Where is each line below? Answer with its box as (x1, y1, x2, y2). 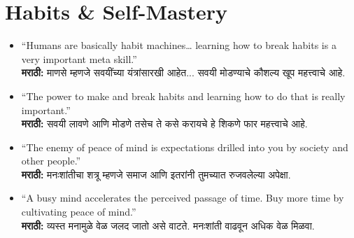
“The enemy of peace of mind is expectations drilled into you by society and (21, 139, 348, 154)
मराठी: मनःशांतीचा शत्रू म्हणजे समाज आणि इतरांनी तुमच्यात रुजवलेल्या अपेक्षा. (21, 167, 291, 181)
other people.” (21, 153, 81, 168)
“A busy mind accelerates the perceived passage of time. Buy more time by (21, 190, 344, 205)
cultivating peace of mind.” (21, 204, 136, 219)
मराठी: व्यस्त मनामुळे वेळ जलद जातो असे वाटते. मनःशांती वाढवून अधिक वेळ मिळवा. (21, 218, 315, 232)
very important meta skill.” (21, 51, 137, 66)
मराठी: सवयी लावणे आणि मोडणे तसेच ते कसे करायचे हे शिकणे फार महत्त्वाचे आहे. (21, 116, 308, 131)
